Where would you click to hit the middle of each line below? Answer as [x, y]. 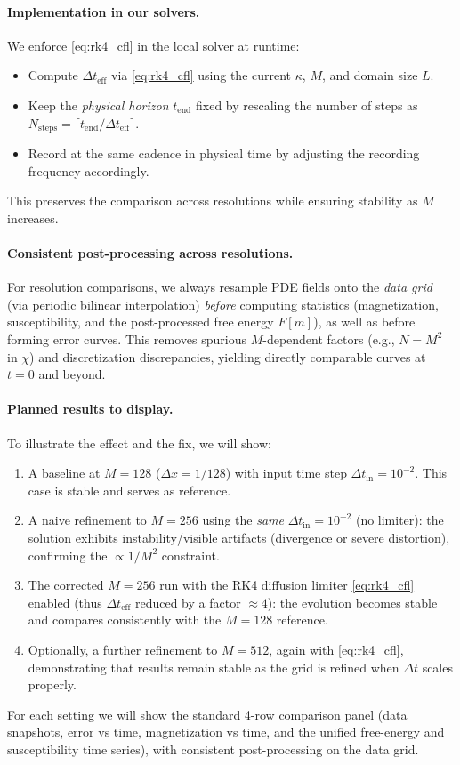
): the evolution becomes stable [352, 602]
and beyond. [72, 374]
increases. [33, 217]
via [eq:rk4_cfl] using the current [202, 75]
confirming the [68, 555]
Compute [53, 75]
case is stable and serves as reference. [129, 490]
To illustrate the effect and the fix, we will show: [139, 443]
